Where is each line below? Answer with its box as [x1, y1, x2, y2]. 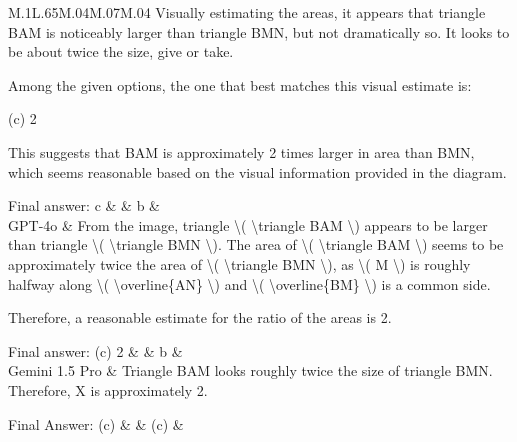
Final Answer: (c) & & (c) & [8, 413, 184, 434]
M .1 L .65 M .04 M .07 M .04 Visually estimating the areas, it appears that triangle [8, 2, 486, 22]
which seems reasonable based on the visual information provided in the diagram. [8, 161, 507, 182]
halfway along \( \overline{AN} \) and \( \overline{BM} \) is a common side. [8, 273, 491, 294]
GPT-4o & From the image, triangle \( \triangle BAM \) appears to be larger [8, 214, 488, 235]
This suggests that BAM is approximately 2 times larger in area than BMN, [8, 141, 475, 162]
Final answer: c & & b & [8, 195, 160, 216]
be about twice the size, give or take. [8, 41, 234, 62]
